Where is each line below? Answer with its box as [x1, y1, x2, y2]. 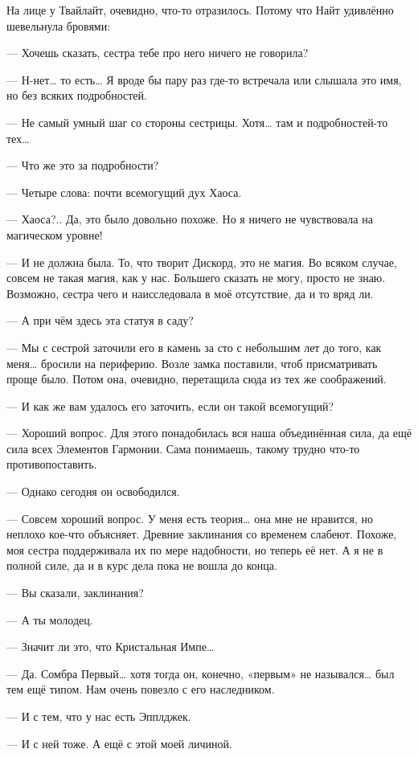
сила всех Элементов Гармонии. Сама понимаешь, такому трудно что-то [6, 440, 360, 456]
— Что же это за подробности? [6, 157, 159, 174]
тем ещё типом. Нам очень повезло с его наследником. [6, 681, 275, 698]
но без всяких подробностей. [6, 87, 147, 104]
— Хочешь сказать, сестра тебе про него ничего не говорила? [6, 44, 309, 61]
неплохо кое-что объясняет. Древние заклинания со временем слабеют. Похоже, [6, 526, 397, 542]
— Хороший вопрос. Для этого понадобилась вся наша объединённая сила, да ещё [6, 424, 412, 441]
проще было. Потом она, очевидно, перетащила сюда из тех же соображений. [6, 370, 387, 387]
